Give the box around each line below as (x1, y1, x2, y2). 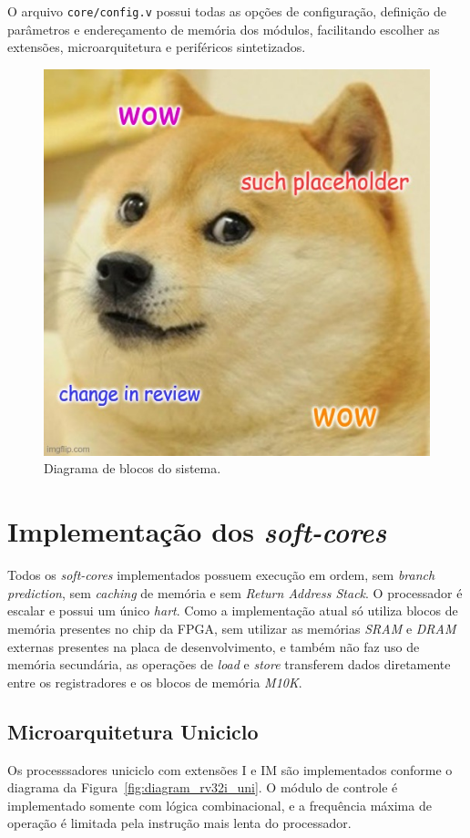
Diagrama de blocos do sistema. (44, 459, 221, 478)
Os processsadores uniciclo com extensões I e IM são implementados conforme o (7, 760, 453, 779)
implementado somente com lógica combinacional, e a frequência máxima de (7, 795, 432, 814)
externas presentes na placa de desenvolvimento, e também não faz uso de (7, 636, 420, 656)
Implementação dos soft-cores (7, 512, 387, 551)
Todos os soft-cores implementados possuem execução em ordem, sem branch (7, 565, 435, 585)
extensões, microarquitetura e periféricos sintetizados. (7, 37, 306, 57)
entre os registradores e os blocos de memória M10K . (7, 672, 302, 691)
